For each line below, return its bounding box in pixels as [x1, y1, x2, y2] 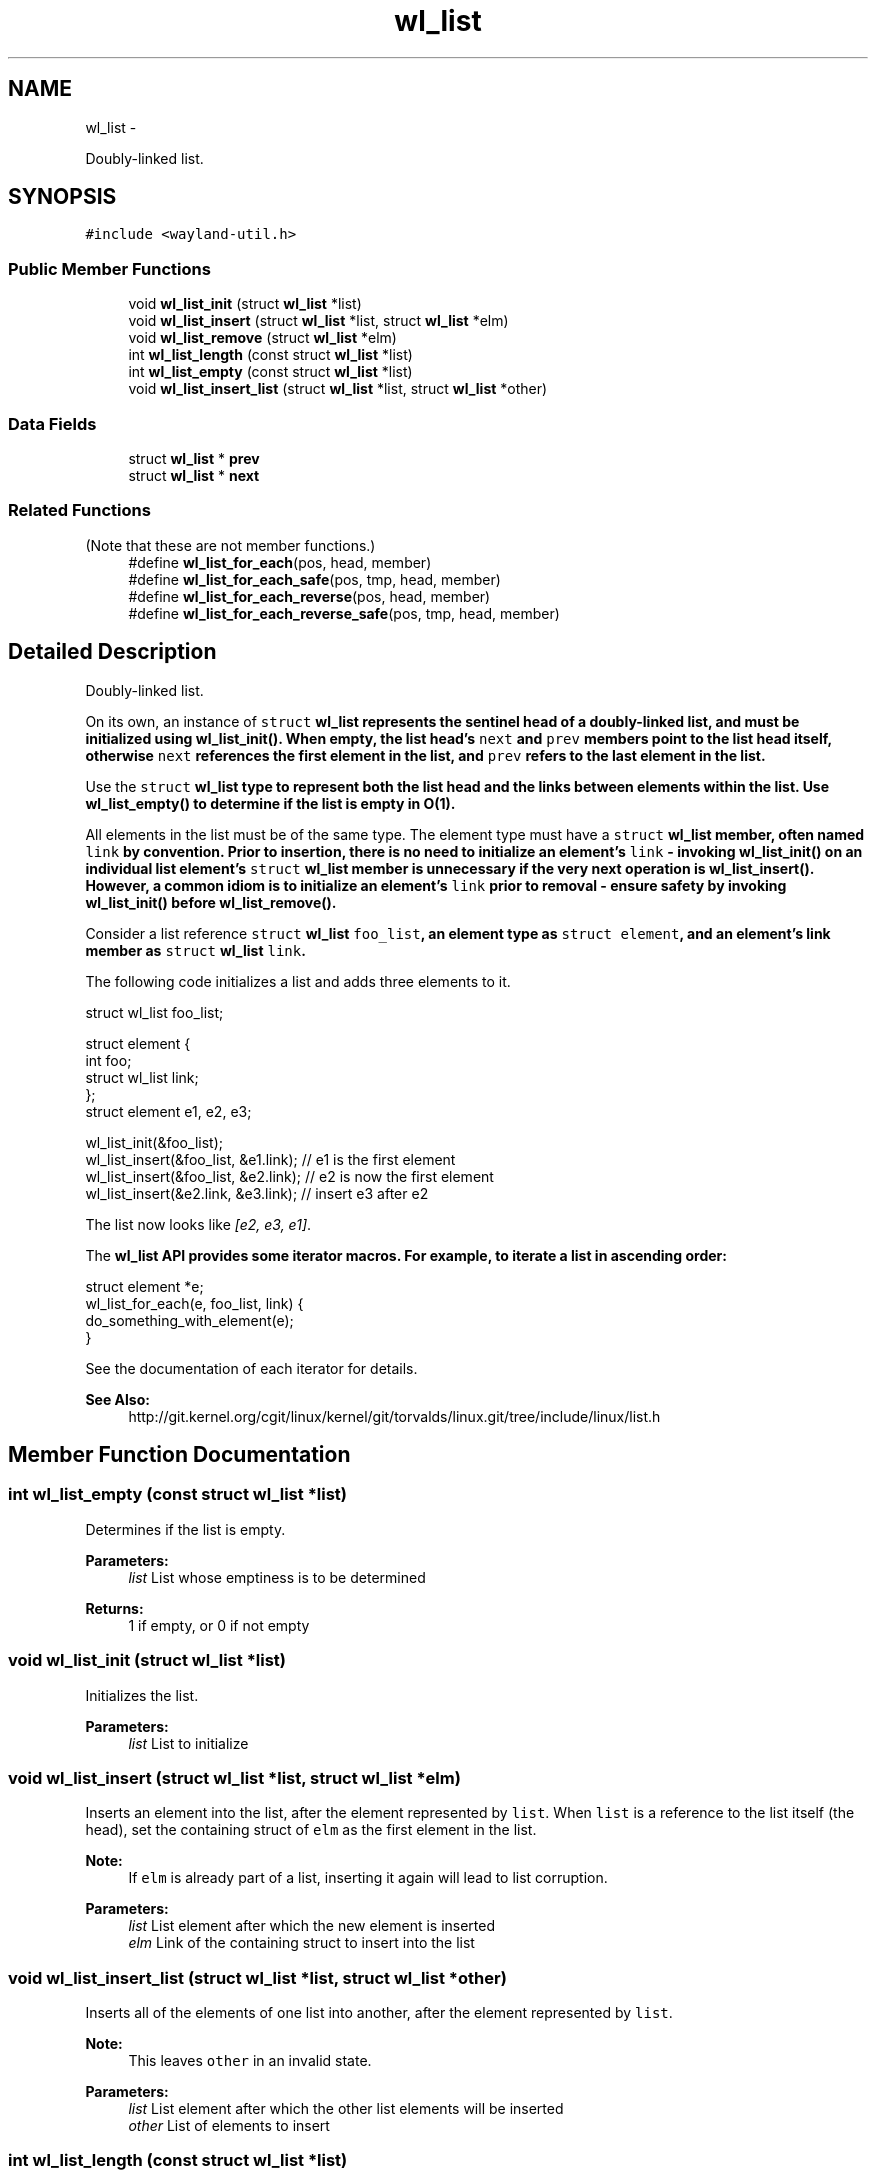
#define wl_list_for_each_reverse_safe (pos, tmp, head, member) [128, 604, 560, 622]
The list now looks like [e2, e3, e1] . [85, 1215, 312, 1233]
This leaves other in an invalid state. [128, 2052, 372, 2069]
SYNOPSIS [8, 184, 117, 210]
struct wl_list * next [128, 466, 260, 484]
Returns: [85, 1599, 144, 1617]
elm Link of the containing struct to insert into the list [128, 1934, 475, 1952]
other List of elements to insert [128, 2117, 330, 2134]
